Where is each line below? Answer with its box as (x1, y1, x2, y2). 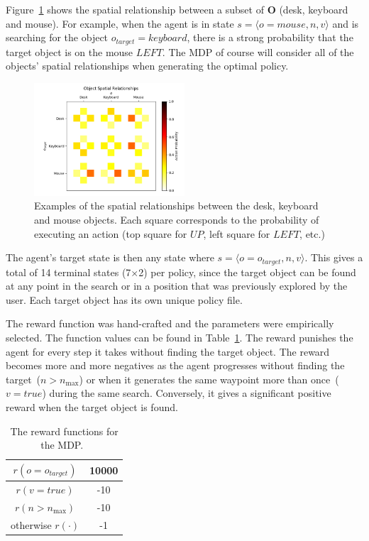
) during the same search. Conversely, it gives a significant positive (42, 386, 331, 400)
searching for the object (6, 30, 109, 45)
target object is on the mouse (6, 44, 133, 59)
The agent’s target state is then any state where (6, 250, 214, 265)
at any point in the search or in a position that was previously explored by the (6, 278, 348, 293)
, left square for (203, 226, 270, 241)
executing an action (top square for (34, 226, 187, 241)
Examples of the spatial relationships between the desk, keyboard (34, 198, 319, 213)
